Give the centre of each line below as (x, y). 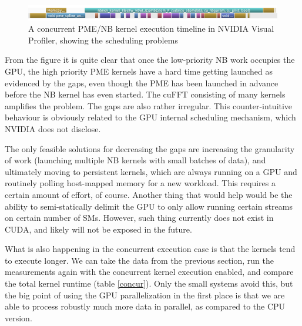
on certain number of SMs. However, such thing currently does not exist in (139, 218)
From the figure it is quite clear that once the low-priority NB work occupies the (150, 60)
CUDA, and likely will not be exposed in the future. (98, 229)
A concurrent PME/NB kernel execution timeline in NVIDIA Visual (151, 28)
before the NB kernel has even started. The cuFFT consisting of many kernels (145, 94)
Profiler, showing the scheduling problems (103, 40)
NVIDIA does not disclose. (53, 128)
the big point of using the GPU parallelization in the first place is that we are (145, 295)
